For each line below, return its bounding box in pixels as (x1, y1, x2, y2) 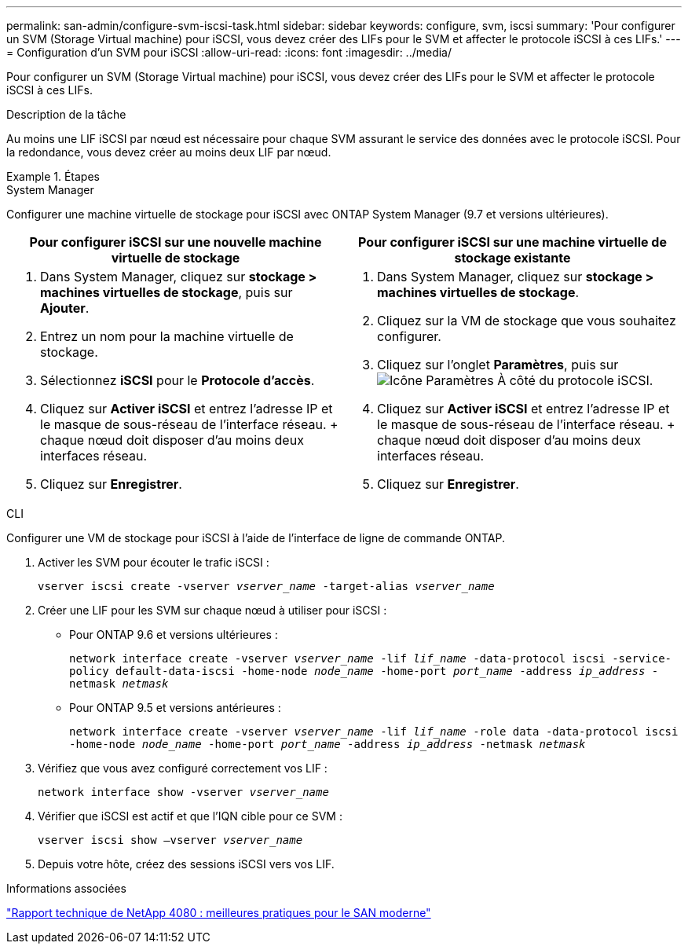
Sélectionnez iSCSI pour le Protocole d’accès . (40, 372, 315, 388)
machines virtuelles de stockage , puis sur (40, 284, 293, 300)
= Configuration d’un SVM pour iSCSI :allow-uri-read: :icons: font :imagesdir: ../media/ (6, 46, 452, 59)
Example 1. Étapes (6, 170, 100, 183)
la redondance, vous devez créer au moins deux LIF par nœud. (6, 145, 331, 159)
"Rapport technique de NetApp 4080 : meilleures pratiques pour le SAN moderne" (6, 906, 431, 919)
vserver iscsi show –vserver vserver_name (38, 834, 303, 846)
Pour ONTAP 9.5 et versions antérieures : (69, 701, 281, 714)
